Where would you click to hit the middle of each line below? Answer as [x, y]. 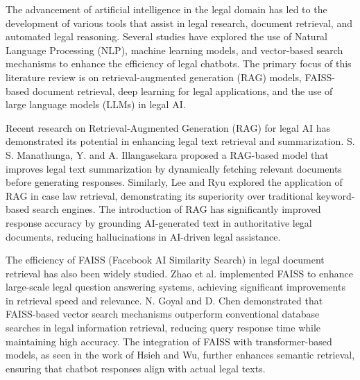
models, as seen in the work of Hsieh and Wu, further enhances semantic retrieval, [180, 355]
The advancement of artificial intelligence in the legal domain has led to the [166, 9]
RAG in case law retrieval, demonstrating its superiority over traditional [160, 195]
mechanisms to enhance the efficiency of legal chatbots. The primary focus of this [179, 63]
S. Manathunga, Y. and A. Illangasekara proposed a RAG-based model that [167, 154]
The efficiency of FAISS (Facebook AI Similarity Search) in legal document [165, 260]
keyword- [336, 195]
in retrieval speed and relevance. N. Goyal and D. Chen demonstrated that [164, 300]
